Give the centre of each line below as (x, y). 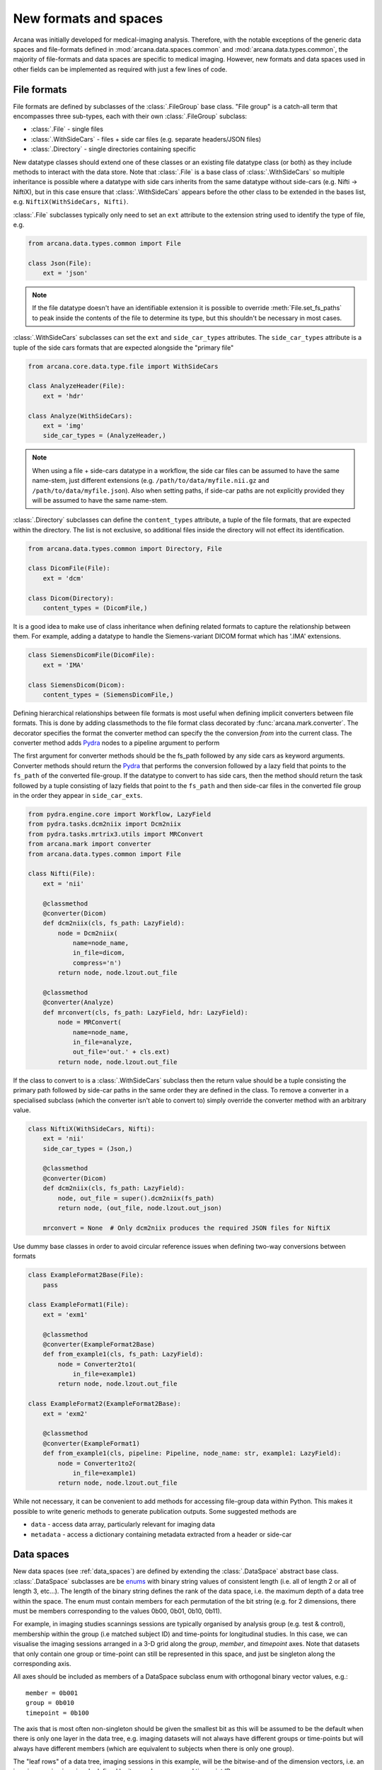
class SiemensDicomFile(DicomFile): (92, 655)
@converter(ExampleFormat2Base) (99, 1344)
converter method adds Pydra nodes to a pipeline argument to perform (116, 743)
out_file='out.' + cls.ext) (121, 1052)
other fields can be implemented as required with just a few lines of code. (120, 69)
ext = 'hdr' (64, 396)
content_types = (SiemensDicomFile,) (108, 695)
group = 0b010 (50, 1703)
